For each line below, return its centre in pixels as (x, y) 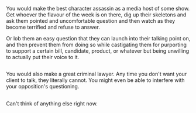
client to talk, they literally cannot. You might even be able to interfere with (96, 80)
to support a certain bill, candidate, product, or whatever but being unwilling (98, 51)
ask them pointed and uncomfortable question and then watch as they (91, 21)
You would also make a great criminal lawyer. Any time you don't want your (97, 74)
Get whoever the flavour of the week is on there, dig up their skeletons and (96, 15)
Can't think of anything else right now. (52, 103)
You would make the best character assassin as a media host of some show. (98, 8)
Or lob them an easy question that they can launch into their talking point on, (98, 38)
